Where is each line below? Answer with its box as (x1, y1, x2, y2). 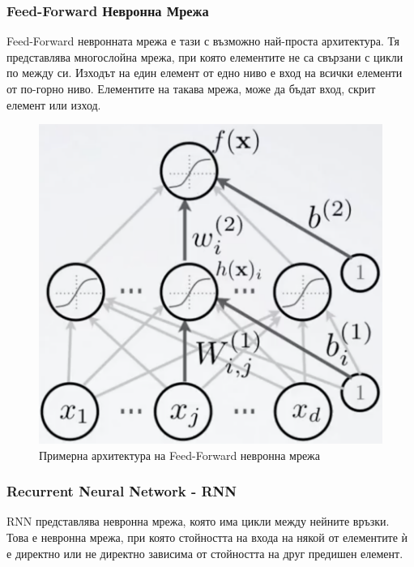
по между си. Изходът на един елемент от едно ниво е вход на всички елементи (6, 64, 403, 81)
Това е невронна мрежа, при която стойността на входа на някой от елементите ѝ (6, 528, 408, 545)
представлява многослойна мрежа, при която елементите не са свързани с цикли (6, 48, 403, 65)
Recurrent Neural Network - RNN (6, 481, 237, 501)
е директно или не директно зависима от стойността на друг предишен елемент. (6, 544, 403, 561)
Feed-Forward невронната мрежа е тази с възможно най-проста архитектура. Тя (6, 32, 399, 49)
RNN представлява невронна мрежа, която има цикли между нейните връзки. (6, 513, 390, 530)
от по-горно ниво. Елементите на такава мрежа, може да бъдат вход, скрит (6, 80, 376, 97)
